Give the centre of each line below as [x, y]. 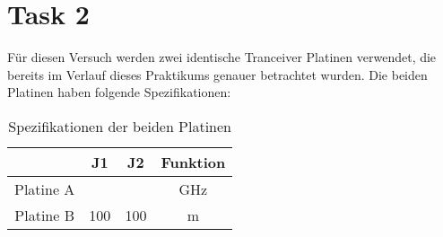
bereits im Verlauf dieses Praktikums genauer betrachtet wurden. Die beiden [217, 74]
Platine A [45, 189]
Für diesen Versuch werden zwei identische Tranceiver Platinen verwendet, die [222, 57]
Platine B [45, 215]
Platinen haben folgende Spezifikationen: [119, 92]
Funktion [193, 162]
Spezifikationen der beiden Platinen [120, 126]
